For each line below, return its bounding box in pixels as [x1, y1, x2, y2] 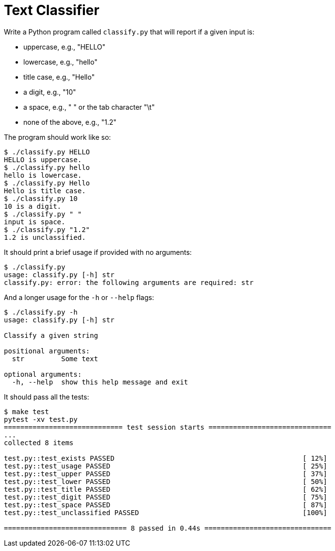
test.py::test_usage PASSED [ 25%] [4, 462, 327, 470]
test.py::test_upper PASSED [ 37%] [4, 469, 327, 478]
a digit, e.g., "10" [23, 87, 76, 96]
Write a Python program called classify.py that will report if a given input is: [4, 27, 255, 36]
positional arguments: [4, 347, 90, 355]
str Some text [12, 354, 98, 363]
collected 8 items [4, 438, 74, 447]
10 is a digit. [4, 202, 62, 210]
